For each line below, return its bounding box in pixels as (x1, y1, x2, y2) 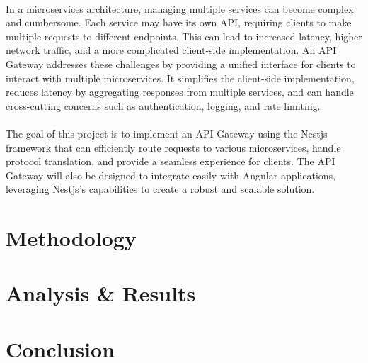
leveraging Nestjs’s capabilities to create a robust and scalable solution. (6, 181, 315, 196)
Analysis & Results (6, 279, 196, 308)
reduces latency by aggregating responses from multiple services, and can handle (6, 84, 354, 99)
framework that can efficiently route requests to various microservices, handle (6, 140, 341, 155)
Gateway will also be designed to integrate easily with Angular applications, (6, 167, 335, 182)
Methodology (6, 223, 137, 252)
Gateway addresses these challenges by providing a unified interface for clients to (6, 56, 356, 71)
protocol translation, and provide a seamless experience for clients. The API (6, 154, 335, 169)
